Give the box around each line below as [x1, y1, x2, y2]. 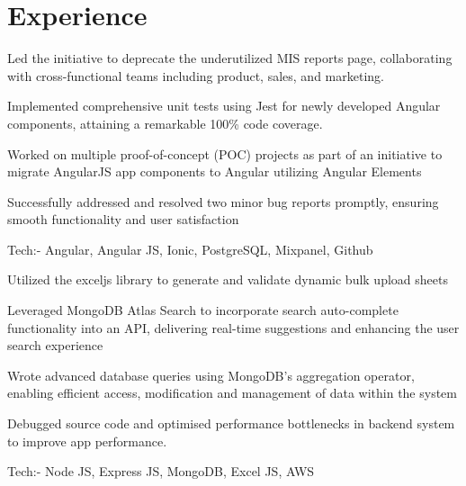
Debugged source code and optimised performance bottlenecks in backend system [7, 414, 455, 433]
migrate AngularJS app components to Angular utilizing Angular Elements [7, 162, 422, 181]
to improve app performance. [7, 431, 167, 450]
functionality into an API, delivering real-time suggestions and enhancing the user [7, 318, 460, 337]
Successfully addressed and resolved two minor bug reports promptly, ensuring [7, 192, 439, 211]
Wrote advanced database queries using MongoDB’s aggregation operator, [7, 365, 415, 384]
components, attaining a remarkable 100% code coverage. [7, 113, 323, 132]
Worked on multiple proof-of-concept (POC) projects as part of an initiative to [7, 144, 443, 163]
